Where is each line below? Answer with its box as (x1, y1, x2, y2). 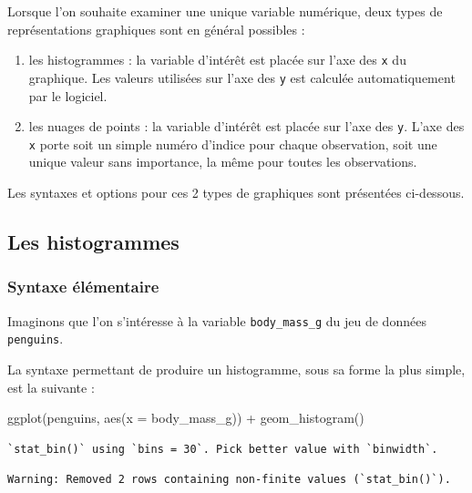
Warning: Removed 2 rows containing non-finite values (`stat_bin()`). (7, 473, 451, 487)
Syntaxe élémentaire (7, 275, 159, 298)
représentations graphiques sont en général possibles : (7, 19, 305, 38)
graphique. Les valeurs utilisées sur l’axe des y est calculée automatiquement (28, 67, 456, 87)
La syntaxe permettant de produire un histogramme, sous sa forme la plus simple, (7, 359, 466, 378)
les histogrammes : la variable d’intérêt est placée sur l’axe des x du (28, 50, 406, 69)
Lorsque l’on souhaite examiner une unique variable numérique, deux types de (7, 2, 443, 20)
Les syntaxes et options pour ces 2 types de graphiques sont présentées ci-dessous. (7, 183, 465, 201)
